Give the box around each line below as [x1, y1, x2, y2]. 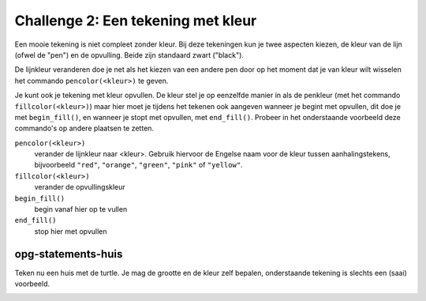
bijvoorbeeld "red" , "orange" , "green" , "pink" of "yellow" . [34, 160, 244, 170]
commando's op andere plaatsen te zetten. [14, 123, 154, 134]
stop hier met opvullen [34, 226, 107, 236]
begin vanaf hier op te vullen [34, 205, 128, 214]
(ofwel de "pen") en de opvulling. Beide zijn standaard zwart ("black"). [14, 50, 245, 59]
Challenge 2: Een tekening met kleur [14, 12, 257, 29]
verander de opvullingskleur [34, 182, 125, 192]
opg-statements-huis [14, 247, 123, 261]
